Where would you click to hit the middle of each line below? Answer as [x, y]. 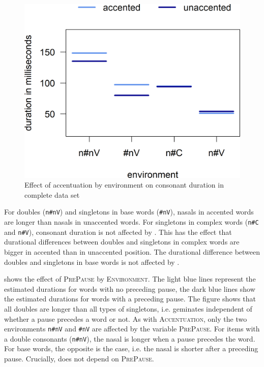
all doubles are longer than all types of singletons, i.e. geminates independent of [128, 308]
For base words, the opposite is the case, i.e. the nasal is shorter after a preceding [131, 348]
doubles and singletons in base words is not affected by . [92, 262]
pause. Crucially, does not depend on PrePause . [79, 358]
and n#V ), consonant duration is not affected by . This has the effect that [118, 232]
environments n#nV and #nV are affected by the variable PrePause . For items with [132, 329]
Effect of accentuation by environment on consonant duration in [124, 185]
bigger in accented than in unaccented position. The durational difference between [132, 251]
